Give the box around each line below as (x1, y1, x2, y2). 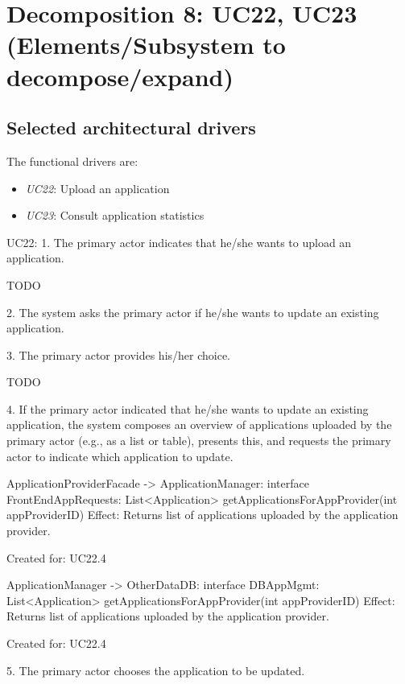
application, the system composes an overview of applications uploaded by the (6, 416, 392, 433)
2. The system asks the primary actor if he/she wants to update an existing (6, 303, 379, 320)
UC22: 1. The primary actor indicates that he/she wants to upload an (6, 233, 352, 250)
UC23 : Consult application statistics (25, 207, 205, 224)
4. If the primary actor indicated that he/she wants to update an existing (6, 400, 369, 417)
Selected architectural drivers (6, 115, 256, 140)
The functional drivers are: (6, 152, 138, 169)
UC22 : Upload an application (25, 179, 170, 196)
